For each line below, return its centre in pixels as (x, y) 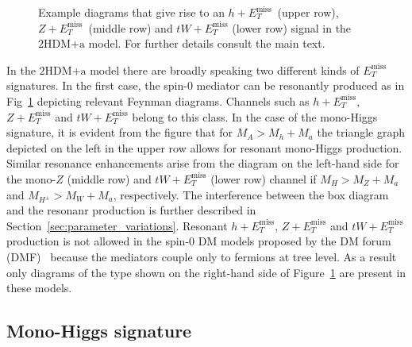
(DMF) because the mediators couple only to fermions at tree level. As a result (202, 257)
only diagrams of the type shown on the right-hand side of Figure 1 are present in (206, 272)
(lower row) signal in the (292, 27)
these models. (39, 288)
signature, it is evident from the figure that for (119, 132)
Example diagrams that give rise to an (131, 12)
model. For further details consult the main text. (207, 43)
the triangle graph (361, 132)
